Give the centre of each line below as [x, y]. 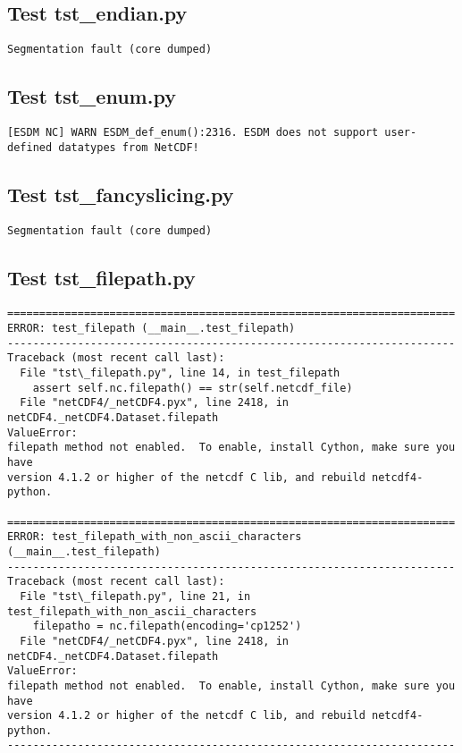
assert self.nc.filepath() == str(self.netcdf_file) [193, 388]
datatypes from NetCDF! [129, 147]
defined [30, 147]
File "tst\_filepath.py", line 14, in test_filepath [180, 373]
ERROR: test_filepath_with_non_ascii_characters [155, 537]
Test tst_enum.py [92, 96]
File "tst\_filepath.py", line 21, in [135, 596]
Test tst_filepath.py [101, 277]
